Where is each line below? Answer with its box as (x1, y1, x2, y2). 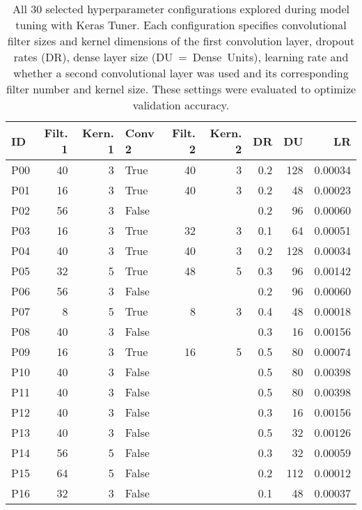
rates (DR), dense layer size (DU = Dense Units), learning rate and (13, 49, 349, 65)
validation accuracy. (132, 97, 230, 113)
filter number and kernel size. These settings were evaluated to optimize (6, 81, 356, 97)
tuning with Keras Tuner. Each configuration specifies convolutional (15, 17, 347, 33)
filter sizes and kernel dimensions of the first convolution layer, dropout (7, 33, 355, 49)
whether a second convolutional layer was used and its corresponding (13, 65, 349, 81)
